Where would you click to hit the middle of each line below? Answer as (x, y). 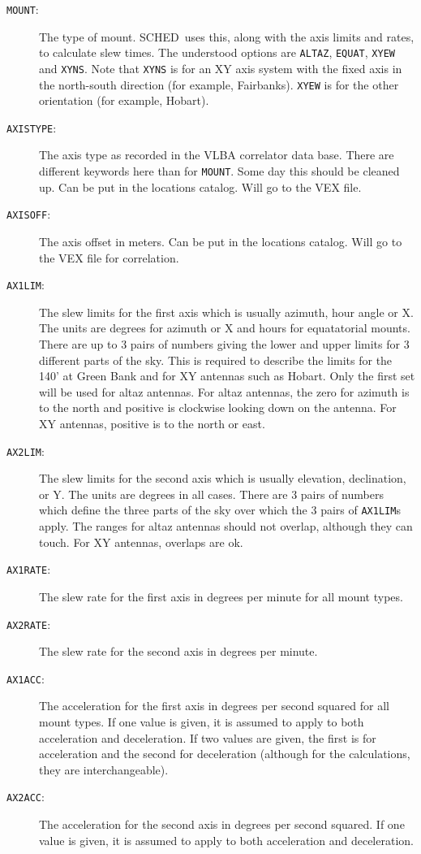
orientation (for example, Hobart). (124, 100)
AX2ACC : (26, 797)
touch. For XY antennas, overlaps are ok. (141, 542)
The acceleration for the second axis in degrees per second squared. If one (222, 824)
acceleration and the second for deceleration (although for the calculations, (225, 754)
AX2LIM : (26, 451)
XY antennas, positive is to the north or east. (152, 423)
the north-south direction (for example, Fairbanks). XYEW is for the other (219, 84)
